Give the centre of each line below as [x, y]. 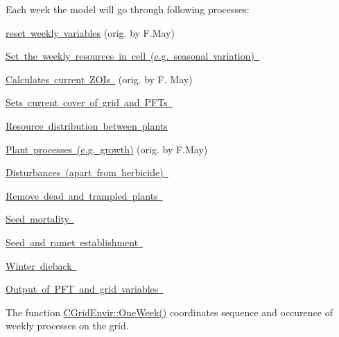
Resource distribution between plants [87, 125]
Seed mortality [37, 219]
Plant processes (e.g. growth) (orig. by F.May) [107, 149]
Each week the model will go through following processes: [128, 9]
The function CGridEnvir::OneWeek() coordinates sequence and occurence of [169, 312]
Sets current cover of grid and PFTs [87, 102]
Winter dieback [39, 265]
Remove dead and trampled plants [82, 195]
